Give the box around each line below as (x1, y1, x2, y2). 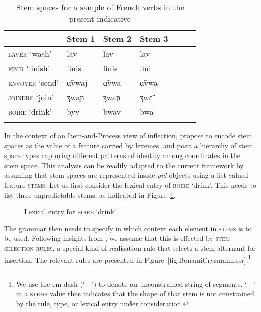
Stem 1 (67, 33, 95, 44)
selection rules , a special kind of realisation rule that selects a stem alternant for (4, 242, 256, 253)
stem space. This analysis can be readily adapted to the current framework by (4, 160, 244, 170)
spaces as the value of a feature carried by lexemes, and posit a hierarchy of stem (4, 140, 253, 150)
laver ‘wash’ (8, 48, 52, 59)
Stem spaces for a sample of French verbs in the (16, 1, 184, 13)
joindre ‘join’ (8, 91, 54, 103)
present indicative (69, 13, 131, 24)
